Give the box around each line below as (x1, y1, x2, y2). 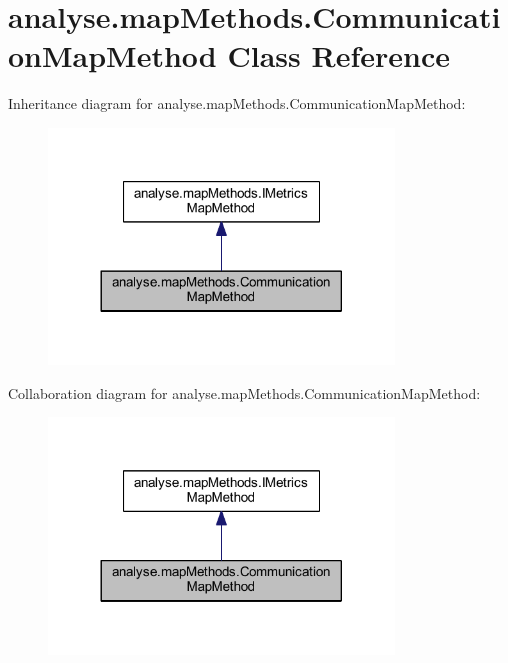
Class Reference (227, 35, 450, 76)
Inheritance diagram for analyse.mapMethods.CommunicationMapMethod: (8, 93, 466, 114)
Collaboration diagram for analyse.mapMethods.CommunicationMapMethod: (8, 382, 481, 403)
